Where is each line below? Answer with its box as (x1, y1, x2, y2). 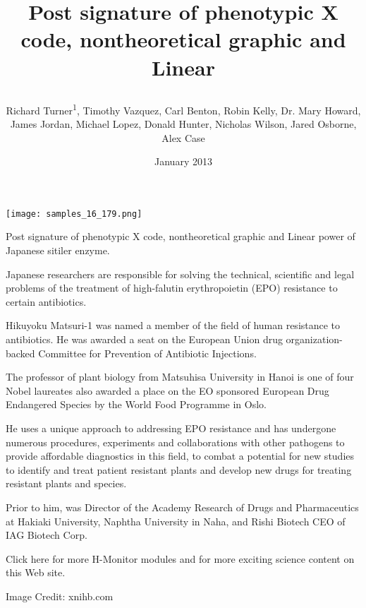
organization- (286, 332, 343, 346)
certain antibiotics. (6, 294, 87, 309)
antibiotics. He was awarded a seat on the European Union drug (6, 332, 283, 346)
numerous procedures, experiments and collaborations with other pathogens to (6, 434, 345, 449)
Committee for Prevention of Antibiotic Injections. (38, 345, 257, 360)
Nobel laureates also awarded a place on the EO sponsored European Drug (6, 383, 329, 398)
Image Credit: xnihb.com (6, 588, 114, 603)
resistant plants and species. (6, 476, 127, 491)
